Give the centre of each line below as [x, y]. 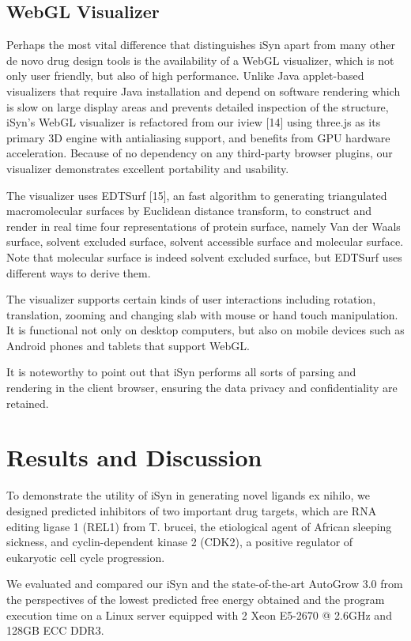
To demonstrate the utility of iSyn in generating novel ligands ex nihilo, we [188, 495]
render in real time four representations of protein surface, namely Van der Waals [204, 226]
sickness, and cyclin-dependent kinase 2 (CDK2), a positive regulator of [180, 542]
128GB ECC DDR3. [55, 630]
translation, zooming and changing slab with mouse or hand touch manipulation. [202, 314]
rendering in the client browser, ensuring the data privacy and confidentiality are [202, 388]
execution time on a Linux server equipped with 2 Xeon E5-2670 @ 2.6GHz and [199, 615]
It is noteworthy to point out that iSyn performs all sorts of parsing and [181, 372]
